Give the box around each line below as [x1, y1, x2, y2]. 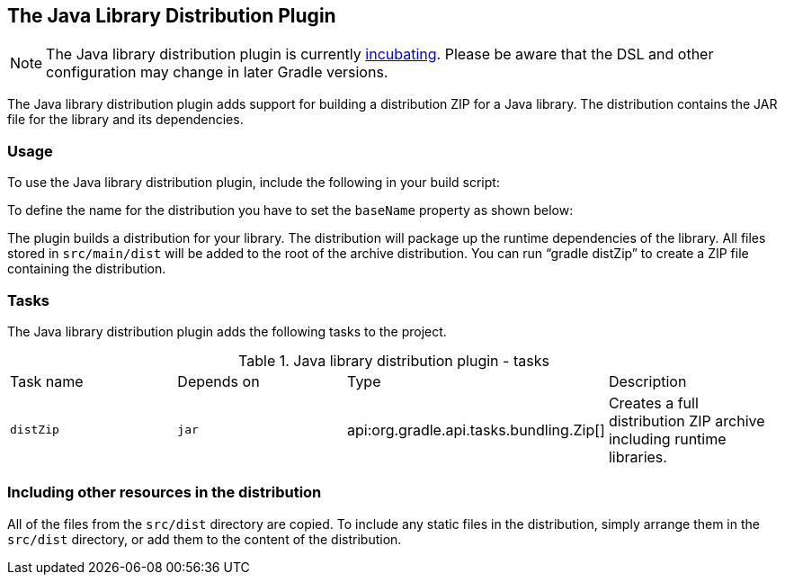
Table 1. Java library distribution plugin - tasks [238, 351, 549, 370]
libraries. [608, 447, 667, 466]
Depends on [177, 372, 260, 390]
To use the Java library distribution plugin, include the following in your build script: [7, 175, 500, 191]
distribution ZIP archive [608, 411, 765, 430]
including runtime [608, 429, 727, 448]
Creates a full [608, 393, 699, 412]
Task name [10, 372, 84, 390]
